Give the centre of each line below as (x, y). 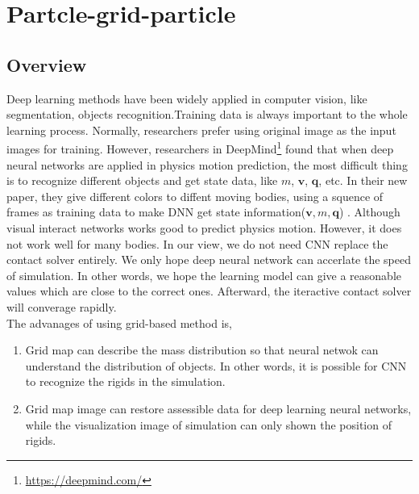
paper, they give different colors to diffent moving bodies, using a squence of (195, 196)
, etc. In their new (363, 180)
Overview (47, 64)
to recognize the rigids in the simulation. (125, 381)
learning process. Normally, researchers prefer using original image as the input (201, 130)
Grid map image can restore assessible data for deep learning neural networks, (218, 408)
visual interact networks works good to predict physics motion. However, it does (204, 227)
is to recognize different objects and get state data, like (142, 180)
